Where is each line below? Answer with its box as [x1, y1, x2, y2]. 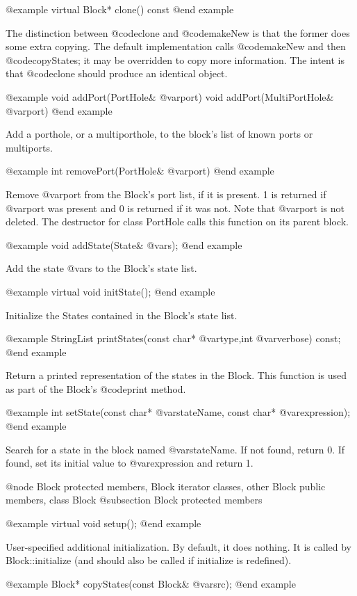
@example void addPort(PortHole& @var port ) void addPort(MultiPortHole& [6, 89, 334, 104]
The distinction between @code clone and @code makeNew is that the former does [6, 25, 350, 40]
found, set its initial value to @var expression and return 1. [6, 456, 254, 470]
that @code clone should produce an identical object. [6, 66, 228, 81]
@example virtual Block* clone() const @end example [6, 2, 234, 16]
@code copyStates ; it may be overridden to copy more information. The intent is [6, 52, 344, 67]
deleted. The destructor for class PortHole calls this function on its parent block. [6, 214, 349, 229]
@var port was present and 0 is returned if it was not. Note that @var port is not [6, 200, 344, 215]
